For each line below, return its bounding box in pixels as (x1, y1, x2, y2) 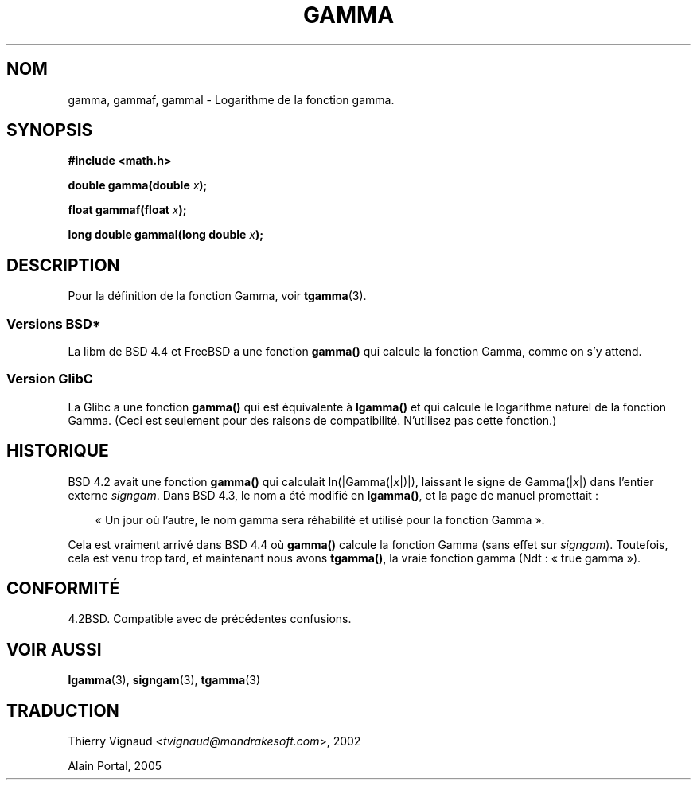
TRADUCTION (6, 700, 119, 721)
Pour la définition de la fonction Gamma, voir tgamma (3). (68, 289, 367, 303)
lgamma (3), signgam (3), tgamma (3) (68, 673, 261, 687)
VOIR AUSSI (6, 639, 102, 660)
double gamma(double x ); (68, 178, 208, 193)
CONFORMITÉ (6, 578, 120, 599)
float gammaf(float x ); (68, 203, 187, 217)
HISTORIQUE (6, 441, 109, 461)
